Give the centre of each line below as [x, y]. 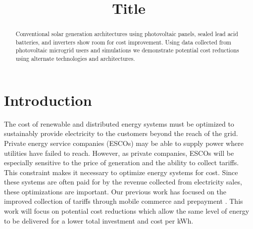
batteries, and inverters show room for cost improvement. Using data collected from [123, 42]
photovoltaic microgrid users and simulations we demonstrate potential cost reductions [127, 50]
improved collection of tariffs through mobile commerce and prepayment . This [124, 201]
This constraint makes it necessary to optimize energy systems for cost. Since [121, 172]
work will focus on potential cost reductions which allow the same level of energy [127, 211]
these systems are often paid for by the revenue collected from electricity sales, [123, 182]
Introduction [48, 100]
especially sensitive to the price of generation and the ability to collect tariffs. [122, 162]
